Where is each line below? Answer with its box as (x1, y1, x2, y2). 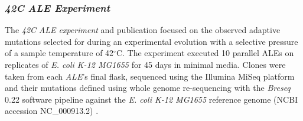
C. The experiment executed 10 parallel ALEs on (116, 47, 294, 59)
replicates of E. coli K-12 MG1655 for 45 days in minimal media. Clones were (5, 58, 286, 70)
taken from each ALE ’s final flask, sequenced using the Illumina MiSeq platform (5, 70, 295, 82)
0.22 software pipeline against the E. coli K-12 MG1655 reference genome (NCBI (5, 93, 298, 105)
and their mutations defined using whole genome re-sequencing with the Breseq (5, 81, 291, 94)
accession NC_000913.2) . (5, 104, 99, 117)
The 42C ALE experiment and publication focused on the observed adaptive (5, 24, 281, 36)
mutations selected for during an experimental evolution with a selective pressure (5, 35, 298, 47)
